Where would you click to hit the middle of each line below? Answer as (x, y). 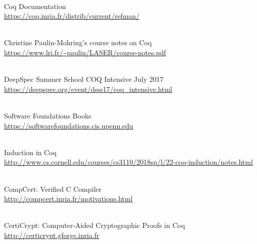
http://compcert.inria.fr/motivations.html (68, 199)
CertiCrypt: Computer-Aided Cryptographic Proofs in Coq (95, 225)
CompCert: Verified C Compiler (53, 189)
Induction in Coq (30, 152)
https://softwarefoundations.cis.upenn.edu (69, 125)
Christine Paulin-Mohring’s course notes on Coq (78, 42)
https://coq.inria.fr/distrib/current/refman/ (72, 16)
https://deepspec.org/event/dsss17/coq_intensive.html (88, 89)
